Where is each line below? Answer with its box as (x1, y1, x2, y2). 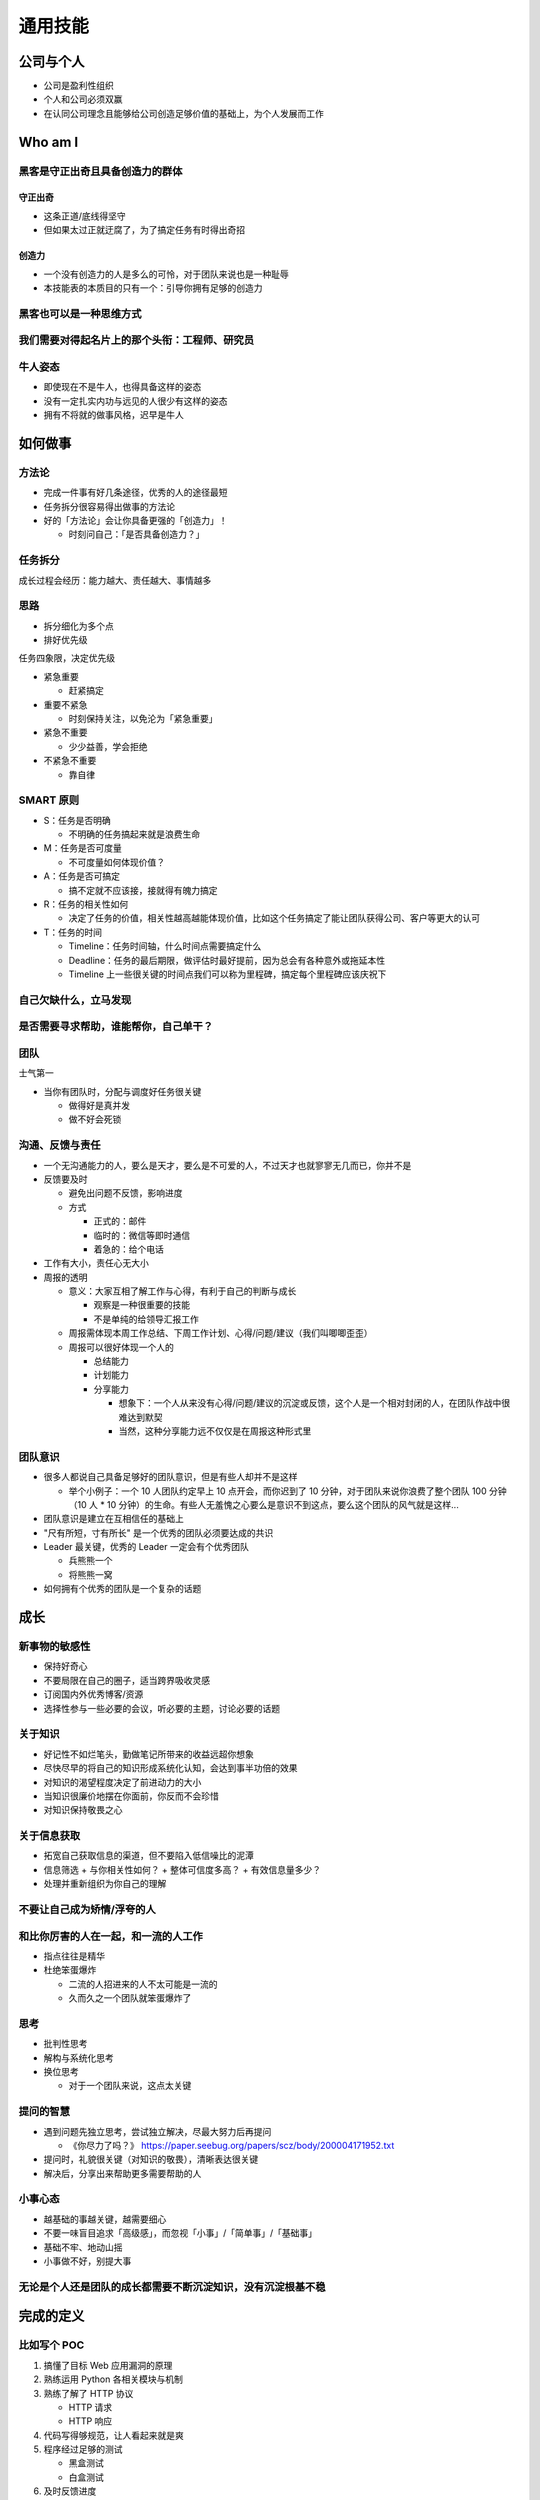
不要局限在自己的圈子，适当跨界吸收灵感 (43, 1674, 210, 1686)
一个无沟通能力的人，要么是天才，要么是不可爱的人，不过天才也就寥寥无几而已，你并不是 (43, 1159, 412, 1171)
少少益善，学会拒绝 (68, 740, 148, 752)
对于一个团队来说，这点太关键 (68, 2080, 192, 2092)
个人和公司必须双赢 (43, 93, 123, 105)
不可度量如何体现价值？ (68, 856, 165, 868)
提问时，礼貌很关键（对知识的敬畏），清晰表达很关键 (43, 2153, 259, 2165)
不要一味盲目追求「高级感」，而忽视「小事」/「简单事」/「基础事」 (43, 2227, 318, 2239)
